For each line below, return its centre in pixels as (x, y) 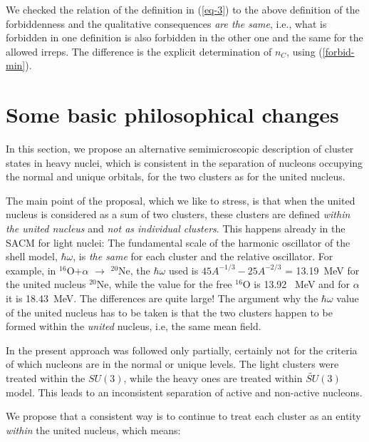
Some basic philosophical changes (172, 114)
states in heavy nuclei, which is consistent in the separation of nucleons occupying (184, 162)
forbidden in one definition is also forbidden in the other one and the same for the (184, 37)
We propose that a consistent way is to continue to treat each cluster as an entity (183, 416)
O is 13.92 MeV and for (296, 284)
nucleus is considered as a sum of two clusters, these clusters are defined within (178, 214)
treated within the (46, 378)
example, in (31, 270)
